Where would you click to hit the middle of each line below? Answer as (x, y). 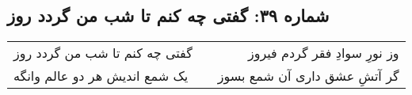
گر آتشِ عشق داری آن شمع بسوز (308, 76)
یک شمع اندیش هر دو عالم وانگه (101, 76)
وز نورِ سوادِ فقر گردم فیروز (324, 53)
